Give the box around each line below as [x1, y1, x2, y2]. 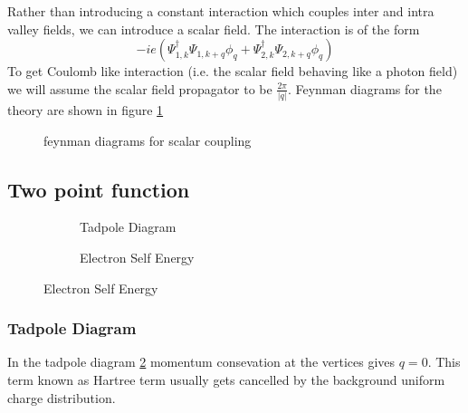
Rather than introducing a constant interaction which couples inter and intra [7, 2, 435, 20]
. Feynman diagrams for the [287, 79, 442, 98]
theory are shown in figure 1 [7, 101, 164, 120]
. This [427, 352, 461, 371]
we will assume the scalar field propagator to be [7, 79, 272, 98]
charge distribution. [7, 388, 116, 407]
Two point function [7, 175, 190, 203]
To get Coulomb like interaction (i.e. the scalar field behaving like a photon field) [7, 62, 458, 81]
